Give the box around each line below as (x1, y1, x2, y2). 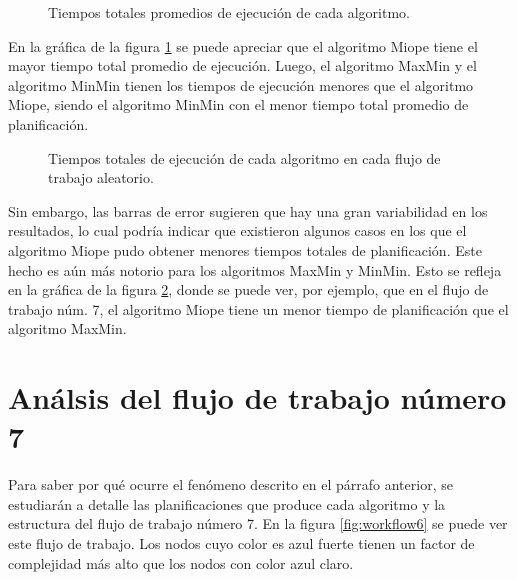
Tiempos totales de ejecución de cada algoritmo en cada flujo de (48, 147, 441, 168)
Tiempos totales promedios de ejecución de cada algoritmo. (48, 2, 410, 22)
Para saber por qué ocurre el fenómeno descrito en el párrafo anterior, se (8, 474, 453, 495)
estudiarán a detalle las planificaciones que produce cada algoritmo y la (8, 493, 446, 514)
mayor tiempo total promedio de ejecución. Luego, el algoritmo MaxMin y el (8, 55, 477, 76)
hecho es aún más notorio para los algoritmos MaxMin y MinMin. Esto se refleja (8, 259, 502, 280)
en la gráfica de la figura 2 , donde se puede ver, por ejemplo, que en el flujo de (8, 279, 489, 300)
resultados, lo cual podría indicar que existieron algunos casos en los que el (8, 220, 467, 241)
